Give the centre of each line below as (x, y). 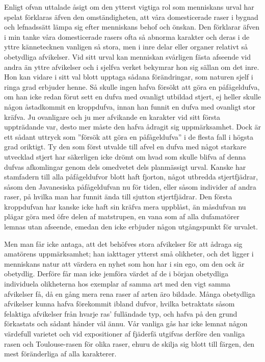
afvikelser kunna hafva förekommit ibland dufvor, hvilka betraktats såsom (120, 304)
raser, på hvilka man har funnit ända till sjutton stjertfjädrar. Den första (118, 197)
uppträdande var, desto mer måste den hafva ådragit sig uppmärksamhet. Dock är (132, 127)
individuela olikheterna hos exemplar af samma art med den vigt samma (117, 284)
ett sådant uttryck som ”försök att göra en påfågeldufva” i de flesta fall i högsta (129, 136)
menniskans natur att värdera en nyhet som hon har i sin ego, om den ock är (124, 263)
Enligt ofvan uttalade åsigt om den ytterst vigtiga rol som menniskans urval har (129, 7)
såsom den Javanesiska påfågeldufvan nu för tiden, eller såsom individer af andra (130, 186)
